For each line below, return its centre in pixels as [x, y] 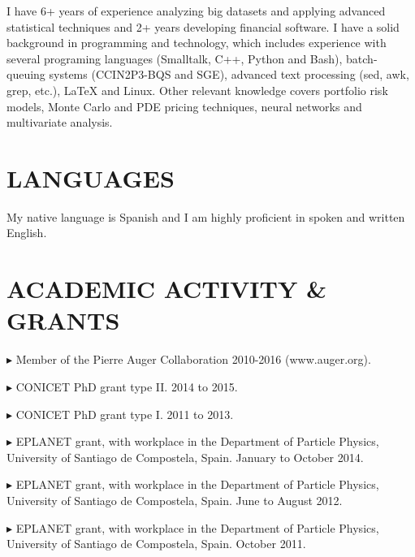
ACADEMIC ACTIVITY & [167, 289]
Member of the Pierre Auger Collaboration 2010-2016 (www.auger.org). [193, 359]
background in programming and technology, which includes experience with [197, 43]
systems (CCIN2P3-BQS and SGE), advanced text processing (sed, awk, [229, 74]
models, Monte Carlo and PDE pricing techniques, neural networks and [184, 106]
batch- [362, 58]
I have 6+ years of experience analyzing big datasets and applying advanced [196, 11]
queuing [26, 74]
